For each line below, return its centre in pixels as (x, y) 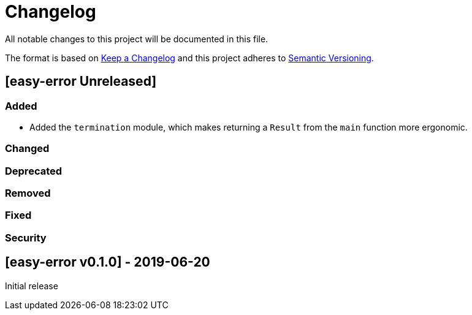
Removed (28, 193)
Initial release (32, 286)
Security (26, 237)
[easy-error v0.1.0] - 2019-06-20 (108, 262)
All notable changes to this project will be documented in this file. (137, 39)
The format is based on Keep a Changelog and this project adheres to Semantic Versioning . (189, 58)
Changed (27, 149)
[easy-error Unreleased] (81, 82)
